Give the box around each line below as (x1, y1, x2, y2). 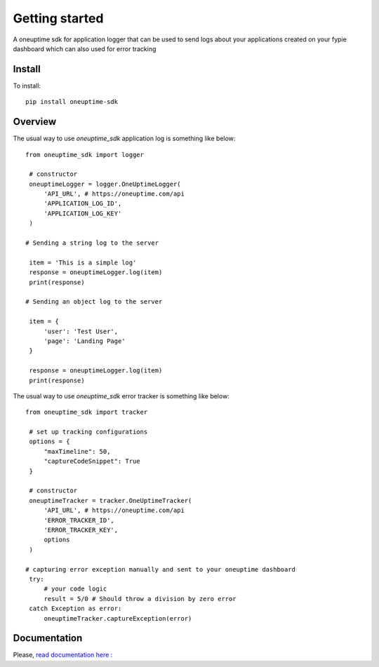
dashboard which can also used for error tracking (13, 44, 157, 53)
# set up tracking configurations (29, 428, 148, 436)
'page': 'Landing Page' (44, 337, 126, 345)
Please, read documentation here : (13, 651, 113, 659)
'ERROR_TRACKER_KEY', (44, 526, 119, 534)
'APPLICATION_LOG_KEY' (44, 209, 122, 217)
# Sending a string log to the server (25, 239, 159, 247)
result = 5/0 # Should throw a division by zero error (44, 595, 237, 602)
